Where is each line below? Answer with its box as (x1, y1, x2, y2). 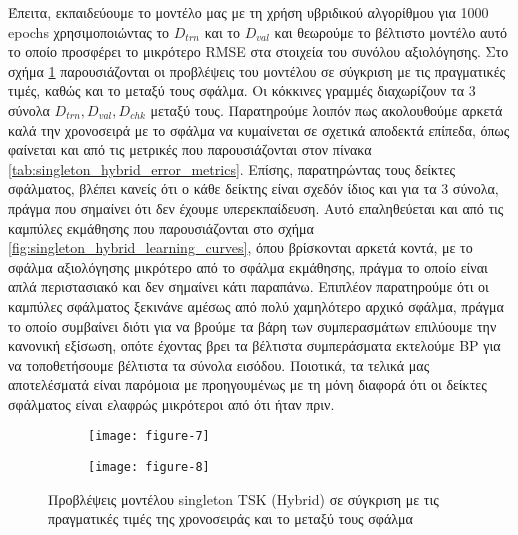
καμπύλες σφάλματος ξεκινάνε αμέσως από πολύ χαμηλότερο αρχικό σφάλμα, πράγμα (8, 295, 504, 316)
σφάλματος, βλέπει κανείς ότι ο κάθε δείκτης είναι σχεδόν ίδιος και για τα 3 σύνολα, (8, 178, 499, 199)
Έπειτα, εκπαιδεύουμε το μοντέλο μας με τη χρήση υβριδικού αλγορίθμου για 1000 (8, 2, 489, 22)
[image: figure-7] (88, 429, 210, 444)
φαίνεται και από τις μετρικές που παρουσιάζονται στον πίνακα (8, 139, 372, 160)
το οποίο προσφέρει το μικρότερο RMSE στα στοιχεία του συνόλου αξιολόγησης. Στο (8, 41, 509, 62)
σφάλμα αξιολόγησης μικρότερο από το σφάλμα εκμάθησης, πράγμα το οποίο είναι (8, 256, 488, 277)
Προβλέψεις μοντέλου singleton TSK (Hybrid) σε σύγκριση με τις (48, 488, 439, 509)
